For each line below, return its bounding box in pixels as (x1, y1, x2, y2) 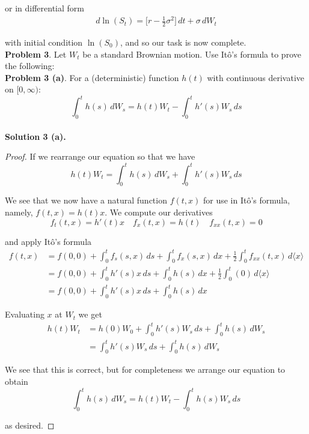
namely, (5, 205, 33, 218)
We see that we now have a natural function (5, 194, 167, 206)
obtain (5, 375, 28, 387)
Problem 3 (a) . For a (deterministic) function (5, 71, 179, 83)
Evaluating (5, 308, 44, 321)
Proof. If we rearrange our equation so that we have (5, 150, 195, 163)
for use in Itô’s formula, (203, 194, 290, 206)
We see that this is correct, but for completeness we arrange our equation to (5, 363, 286, 376)
